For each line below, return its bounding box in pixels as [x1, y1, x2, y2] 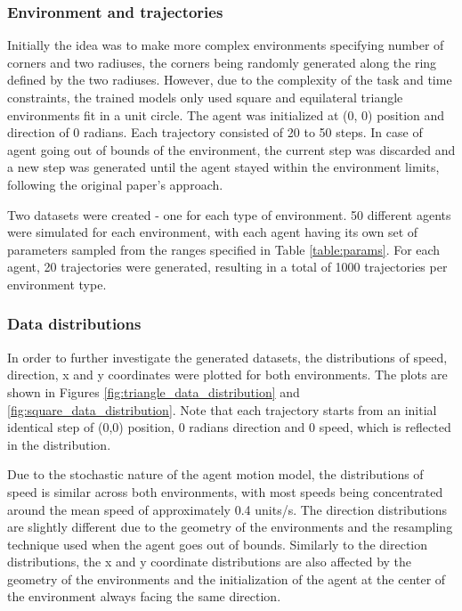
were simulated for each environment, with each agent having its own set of [7, 223, 418, 241]
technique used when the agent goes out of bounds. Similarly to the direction [7, 534, 428, 553]
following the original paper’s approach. [7, 175, 223, 193]
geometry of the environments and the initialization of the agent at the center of [7, 569, 446, 588]
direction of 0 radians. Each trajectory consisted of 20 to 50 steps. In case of [7, 123, 423, 142]
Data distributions [7, 313, 142, 335]
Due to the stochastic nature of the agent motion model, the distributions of [7, 465, 424, 484]
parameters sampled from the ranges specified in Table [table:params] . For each [7, 240, 441, 258]
